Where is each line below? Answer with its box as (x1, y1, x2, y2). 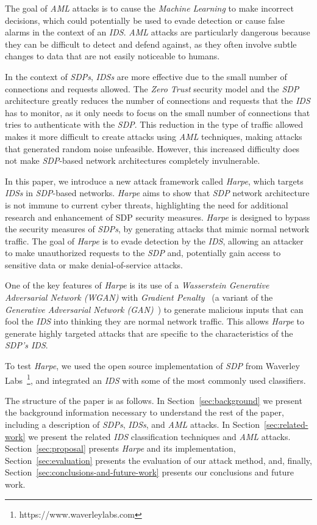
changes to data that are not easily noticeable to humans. (5, 50, 220, 62)
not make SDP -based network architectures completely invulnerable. (5, 154, 260, 167)
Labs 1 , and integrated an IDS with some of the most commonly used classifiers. (5, 372, 306, 386)
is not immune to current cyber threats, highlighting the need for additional (5, 198, 288, 211)
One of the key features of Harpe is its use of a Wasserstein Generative (5, 279, 269, 292)
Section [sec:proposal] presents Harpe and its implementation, (5, 442, 236, 455)
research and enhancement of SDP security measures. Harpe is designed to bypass (5, 210, 310, 223)
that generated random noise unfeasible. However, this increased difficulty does (5, 142, 300, 155)
